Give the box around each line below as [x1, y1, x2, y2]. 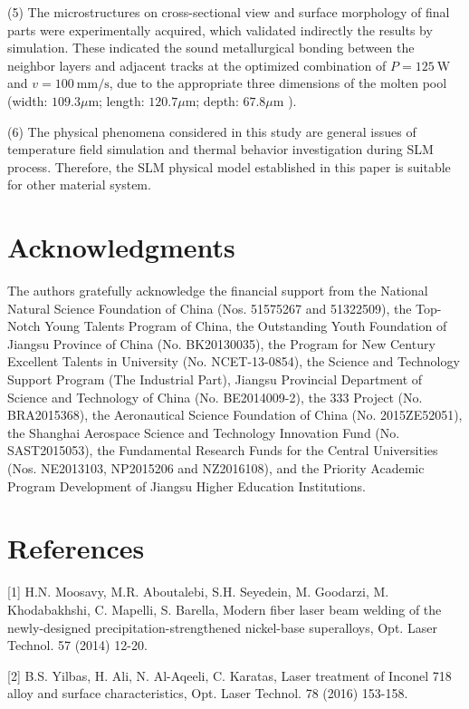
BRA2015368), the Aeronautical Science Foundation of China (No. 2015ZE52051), [7, 405, 463, 424]
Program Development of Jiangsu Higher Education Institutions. [7, 476, 366, 495]
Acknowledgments [7, 228, 235, 266]
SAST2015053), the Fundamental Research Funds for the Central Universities [7, 441, 438, 460]
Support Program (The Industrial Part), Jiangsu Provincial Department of [7, 370, 423, 389]
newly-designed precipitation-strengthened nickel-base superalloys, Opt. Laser [7, 617, 437, 636]
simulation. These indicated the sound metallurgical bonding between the [7, 38, 415, 57]
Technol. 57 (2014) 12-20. [7, 636, 148, 655]
